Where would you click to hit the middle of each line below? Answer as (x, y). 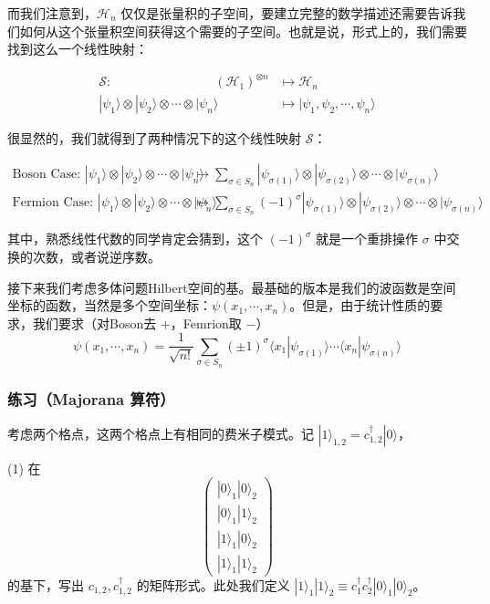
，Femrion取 (206, 323)
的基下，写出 (46, 584)
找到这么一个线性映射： (78, 49)
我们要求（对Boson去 (94, 323)
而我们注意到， (52, 13)
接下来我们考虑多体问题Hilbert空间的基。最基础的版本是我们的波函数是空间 (232, 287)
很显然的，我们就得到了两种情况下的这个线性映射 (154, 138)
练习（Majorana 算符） (91, 398)
